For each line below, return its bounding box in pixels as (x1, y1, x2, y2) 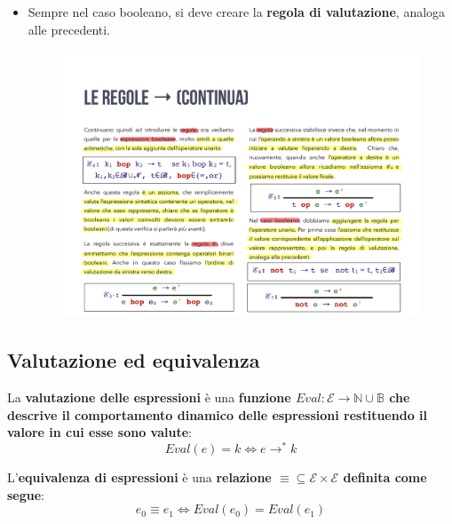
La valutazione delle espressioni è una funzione (7, 388, 291, 407)
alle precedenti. (28, 20, 111, 38)
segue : (7, 485, 45, 504)
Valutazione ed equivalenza (7, 346, 260, 374)
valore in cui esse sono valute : (7, 423, 192, 441)
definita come (343, 467, 427, 486)
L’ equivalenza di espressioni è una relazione (7, 467, 272, 486)
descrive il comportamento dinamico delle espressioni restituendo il (7, 405, 427, 424)
